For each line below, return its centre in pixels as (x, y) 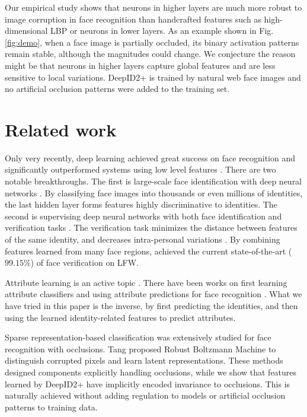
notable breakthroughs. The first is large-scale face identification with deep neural (153, 181)
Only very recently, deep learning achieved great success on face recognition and (150, 157)
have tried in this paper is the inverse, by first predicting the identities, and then (151, 305)
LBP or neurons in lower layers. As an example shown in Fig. (162, 31)
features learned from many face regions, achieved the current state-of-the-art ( (148, 251)
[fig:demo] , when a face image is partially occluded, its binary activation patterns (152, 42)
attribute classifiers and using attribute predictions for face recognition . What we (153, 294)
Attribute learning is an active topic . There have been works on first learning (146, 282)
